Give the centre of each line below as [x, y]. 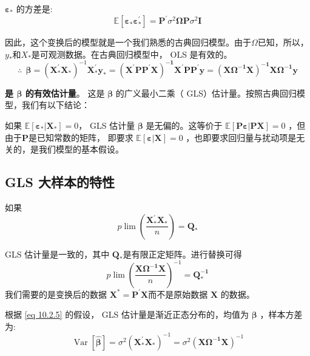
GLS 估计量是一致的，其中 [57, 254]
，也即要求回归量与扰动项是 [241, 137]
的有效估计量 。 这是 [65, 93]
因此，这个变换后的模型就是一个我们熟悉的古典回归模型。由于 [128, 42]
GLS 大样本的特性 [60, 182]
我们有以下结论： [56, 105]
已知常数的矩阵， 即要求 [85, 137]
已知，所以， [283, 42]
